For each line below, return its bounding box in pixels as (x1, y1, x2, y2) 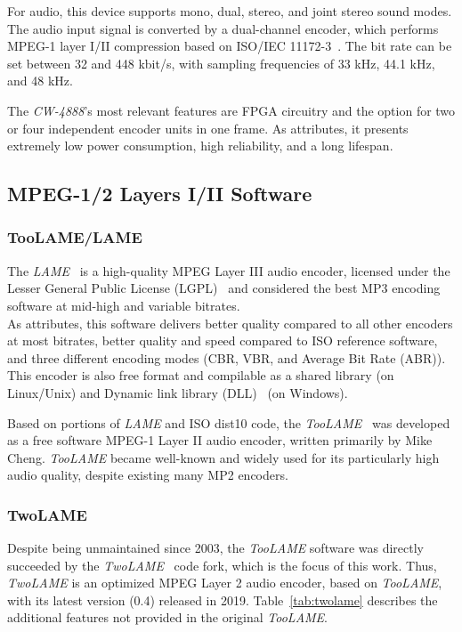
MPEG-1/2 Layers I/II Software (7, 180, 312, 207)
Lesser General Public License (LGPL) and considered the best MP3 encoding (7, 279, 441, 297)
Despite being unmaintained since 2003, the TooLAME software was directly (7, 539, 425, 557)
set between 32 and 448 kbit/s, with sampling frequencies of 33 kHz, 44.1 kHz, (7, 53, 435, 72)
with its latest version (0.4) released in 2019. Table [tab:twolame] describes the (7, 590, 438, 609)
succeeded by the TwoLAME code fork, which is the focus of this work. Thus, (7, 555, 437, 574)
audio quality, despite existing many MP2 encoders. (7, 466, 288, 484)
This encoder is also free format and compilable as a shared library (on (7, 366, 394, 385)
